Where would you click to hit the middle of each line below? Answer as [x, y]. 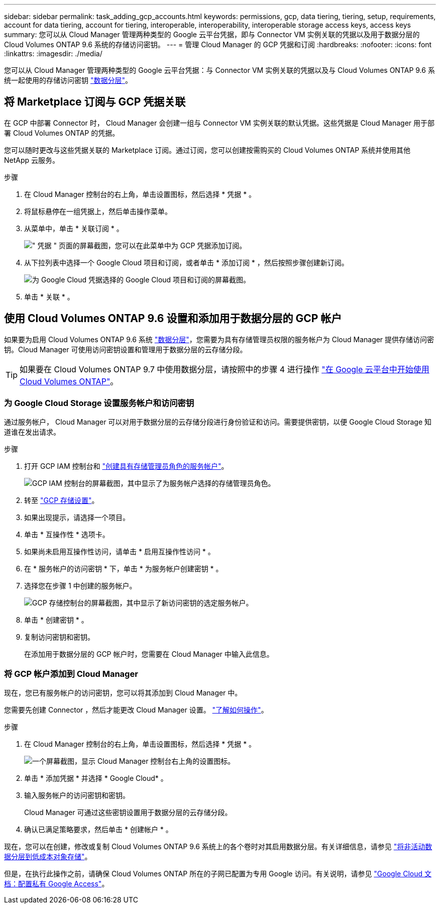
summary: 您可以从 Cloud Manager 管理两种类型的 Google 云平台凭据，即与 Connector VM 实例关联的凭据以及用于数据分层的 [212, 34]
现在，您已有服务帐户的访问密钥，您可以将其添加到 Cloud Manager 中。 [123, 693]
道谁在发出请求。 [32, 432]
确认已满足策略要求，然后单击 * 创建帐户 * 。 [98, 830]
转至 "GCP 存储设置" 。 [62, 500]
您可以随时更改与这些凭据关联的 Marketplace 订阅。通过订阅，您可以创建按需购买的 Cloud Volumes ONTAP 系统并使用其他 [207, 150]
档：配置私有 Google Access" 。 [57, 884]
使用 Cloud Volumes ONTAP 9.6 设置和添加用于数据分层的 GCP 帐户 [173, 319]
